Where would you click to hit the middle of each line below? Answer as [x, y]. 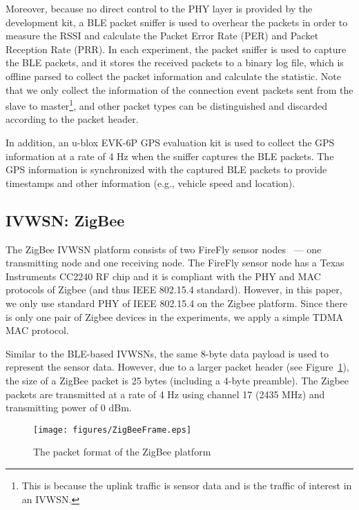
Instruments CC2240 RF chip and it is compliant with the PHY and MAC [163, 276]
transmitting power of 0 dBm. [69, 408]
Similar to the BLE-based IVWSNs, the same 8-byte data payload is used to [167, 353]
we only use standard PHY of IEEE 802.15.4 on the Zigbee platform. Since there [176, 303]
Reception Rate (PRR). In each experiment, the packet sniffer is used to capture [176, 49]
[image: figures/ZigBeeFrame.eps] [113, 430]
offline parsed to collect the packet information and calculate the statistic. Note [173, 76]
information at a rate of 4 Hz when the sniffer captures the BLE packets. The [170, 156]
